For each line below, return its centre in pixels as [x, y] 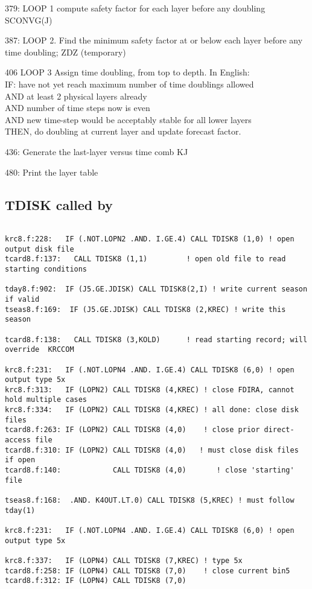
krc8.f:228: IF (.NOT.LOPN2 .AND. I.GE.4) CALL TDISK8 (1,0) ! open [150, 239]
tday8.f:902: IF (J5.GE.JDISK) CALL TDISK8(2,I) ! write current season [156, 289]
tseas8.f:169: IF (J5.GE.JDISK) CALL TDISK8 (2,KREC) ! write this [145, 309]
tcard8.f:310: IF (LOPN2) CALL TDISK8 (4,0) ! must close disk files [152, 450]
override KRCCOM [40, 350]
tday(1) [20, 510]
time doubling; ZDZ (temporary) [65, 52]
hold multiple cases [46, 400]
